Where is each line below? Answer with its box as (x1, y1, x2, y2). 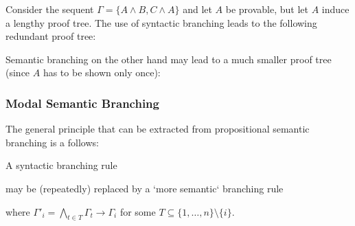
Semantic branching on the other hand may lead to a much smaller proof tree (5, 52, 332, 66)
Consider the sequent (5, 2, 94, 16)
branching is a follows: (5, 135, 99, 149)
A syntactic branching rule (5, 158, 117, 172)
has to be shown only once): (43, 65, 161, 80)
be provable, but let (225, 2, 308, 16)
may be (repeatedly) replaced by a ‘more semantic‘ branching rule (5, 181, 284, 195)
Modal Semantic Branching (5, 94, 159, 111)
